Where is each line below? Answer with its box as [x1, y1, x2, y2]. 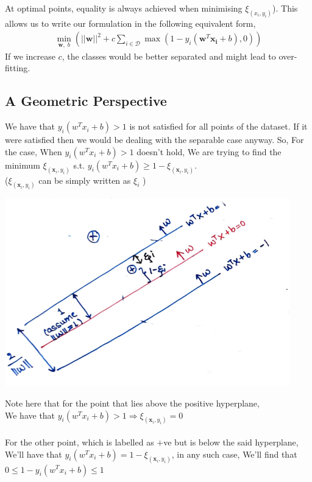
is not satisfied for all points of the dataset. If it [129, 120, 308, 133]
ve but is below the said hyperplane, [163, 436, 299, 449]
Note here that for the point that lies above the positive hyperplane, [5, 397, 260, 409]
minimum [5, 158, 40, 171]
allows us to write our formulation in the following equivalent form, [5, 16, 256, 29]
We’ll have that [5, 447, 62, 460]
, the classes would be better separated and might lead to [62, 49, 276, 62]
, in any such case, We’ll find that [171, 447, 297, 460]
